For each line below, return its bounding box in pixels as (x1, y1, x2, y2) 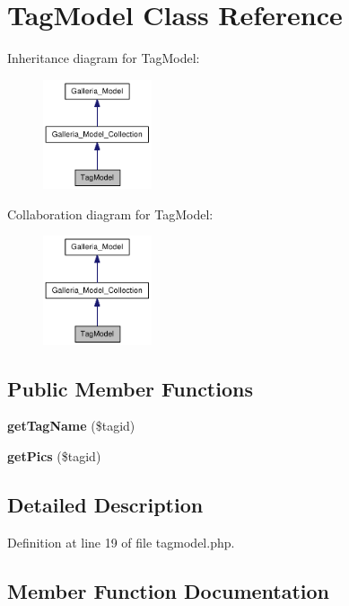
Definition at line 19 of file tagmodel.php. (7, 532, 235, 551)
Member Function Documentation (7, 576, 330, 604)
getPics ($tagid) (7, 446, 101, 465)
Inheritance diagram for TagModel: (7, 49, 200, 67)
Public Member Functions (7, 374, 253, 402)
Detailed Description (7, 490, 204, 518)
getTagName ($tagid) (7, 416, 135, 435)
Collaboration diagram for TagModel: (7, 204, 214, 223)
